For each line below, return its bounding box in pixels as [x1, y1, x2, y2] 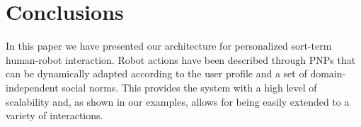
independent [6, 79, 59, 94]
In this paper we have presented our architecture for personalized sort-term [6, 38, 332, 53]
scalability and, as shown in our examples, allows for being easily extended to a [6, 94, 350, 109]
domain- [310, 66, 346, 81]
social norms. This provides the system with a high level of [62, 79, 317, 94]
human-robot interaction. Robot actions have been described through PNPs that [6, 52, 356, 67]
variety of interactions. [6, 108, 103, 123]
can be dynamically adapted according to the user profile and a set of [6, 66, 307, 81]
